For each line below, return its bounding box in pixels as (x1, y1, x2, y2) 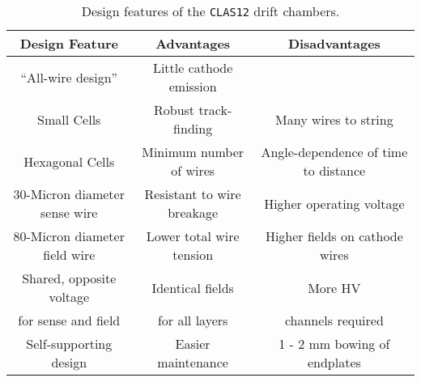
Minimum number (142, 142, 245, 161)
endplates (307, 353, 361, 371)
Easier (175, 334, 210, 353)
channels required (284, 311, 384, 329)
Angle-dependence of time (261, 142, 408, 161)
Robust (153, 100, 195, 119)
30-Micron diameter (13, 185, 125, 203)
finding (173, 119, 213, 138)
